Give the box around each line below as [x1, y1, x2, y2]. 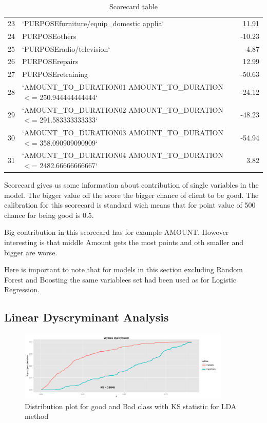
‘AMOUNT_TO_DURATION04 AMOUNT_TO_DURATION [22, 150, 224, 160]
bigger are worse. [4, 247, 58, 257]
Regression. [4, 284, 40, 295]
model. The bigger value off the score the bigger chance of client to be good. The [4, 189, 259, 200]
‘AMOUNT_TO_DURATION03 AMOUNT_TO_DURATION [22, 127, 224, 137]
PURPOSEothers [22, 30, 77, 41]
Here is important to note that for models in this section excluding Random [4, 264, 243, 275]
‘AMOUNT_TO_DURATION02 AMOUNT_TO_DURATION [22, 104, 224, 115]
